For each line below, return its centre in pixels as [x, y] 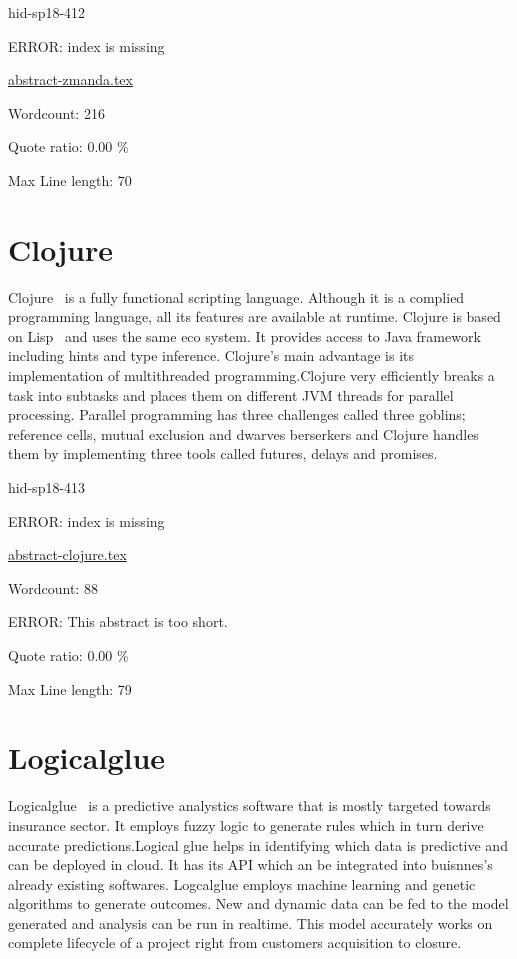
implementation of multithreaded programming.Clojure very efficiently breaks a [251, 375]
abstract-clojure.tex [67, 554]
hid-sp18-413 [47, 487]
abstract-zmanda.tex [70, 79]
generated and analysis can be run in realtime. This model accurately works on [250, 922]
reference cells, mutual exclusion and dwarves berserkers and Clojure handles [243, 433]
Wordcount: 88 [53, 587]
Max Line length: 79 [70, 688]
